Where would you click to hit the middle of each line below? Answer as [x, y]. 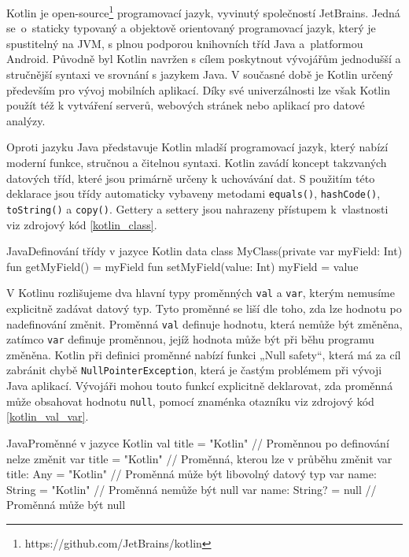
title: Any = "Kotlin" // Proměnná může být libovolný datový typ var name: [192, 474]
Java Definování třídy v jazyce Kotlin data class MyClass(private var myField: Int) [204, 251]
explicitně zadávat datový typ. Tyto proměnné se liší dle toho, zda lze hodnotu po [204, 308]
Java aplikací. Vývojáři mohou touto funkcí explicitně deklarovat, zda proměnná [200, 386]
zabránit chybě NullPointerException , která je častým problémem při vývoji [194, 370]
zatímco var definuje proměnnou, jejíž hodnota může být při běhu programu [190, 339]
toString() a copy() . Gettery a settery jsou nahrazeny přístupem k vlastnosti [197, 208]
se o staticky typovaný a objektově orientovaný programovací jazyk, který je [191, 28]
